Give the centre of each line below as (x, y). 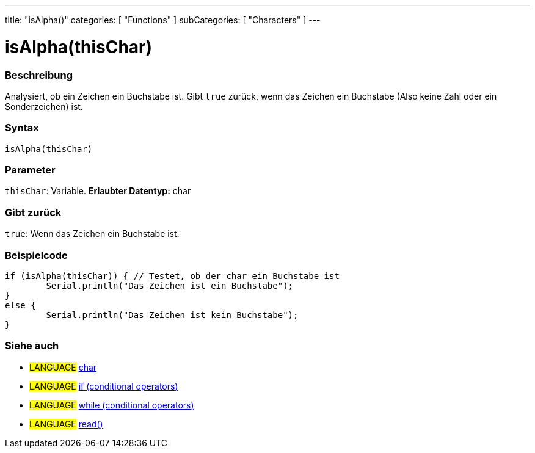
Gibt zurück (33, 212)
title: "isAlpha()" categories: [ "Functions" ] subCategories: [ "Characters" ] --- (163, 20)
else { (20, 305)
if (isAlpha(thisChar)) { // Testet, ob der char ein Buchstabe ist (172, 276)
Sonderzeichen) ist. (44, 106)
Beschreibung (39, 75)
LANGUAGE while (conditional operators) (112, 405)
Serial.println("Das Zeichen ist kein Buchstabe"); (172, 315)
